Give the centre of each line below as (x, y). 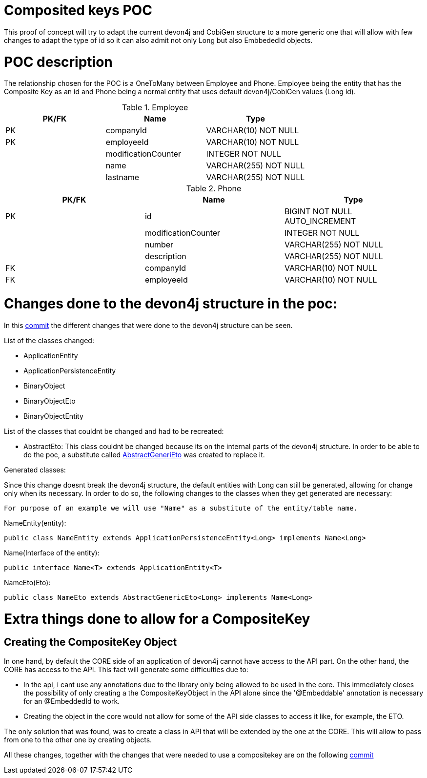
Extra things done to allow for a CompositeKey (157, 619)
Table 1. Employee (155, 108)
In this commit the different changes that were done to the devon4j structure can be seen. (148, 325)
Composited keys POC (78, 10)
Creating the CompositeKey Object (91, 642)
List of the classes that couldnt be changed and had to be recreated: (114, 431)
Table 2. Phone (214, 189)
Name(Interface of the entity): (52, 553)
